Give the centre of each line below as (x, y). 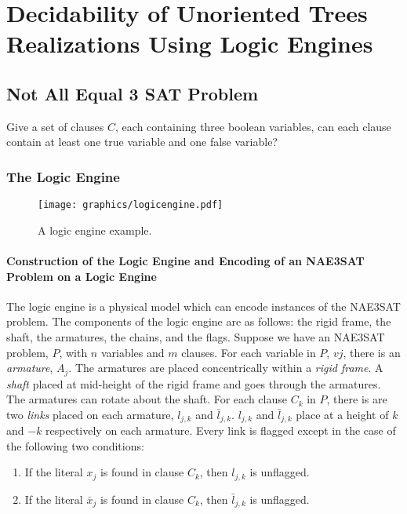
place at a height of (342, 414)
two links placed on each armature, (90, 414)
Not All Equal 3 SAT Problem (133, 93)
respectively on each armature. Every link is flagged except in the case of (221, 430)
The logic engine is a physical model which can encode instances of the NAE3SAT (203, 306)
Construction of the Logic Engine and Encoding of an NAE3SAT (185, 261)
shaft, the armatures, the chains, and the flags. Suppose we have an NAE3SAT (196, 337)
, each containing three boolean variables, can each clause (253, 126)
